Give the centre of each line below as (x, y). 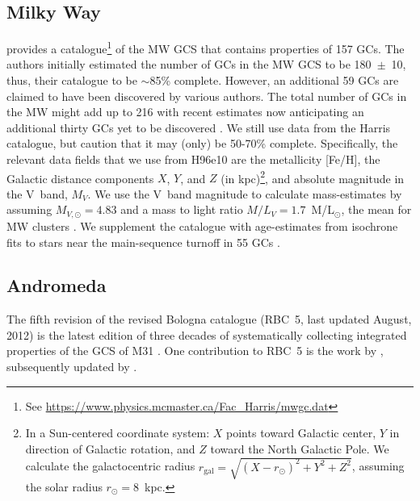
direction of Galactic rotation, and (110, 448)
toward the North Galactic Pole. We (300, 448)
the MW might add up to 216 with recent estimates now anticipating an (185, 112)
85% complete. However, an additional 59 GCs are (274, 80)
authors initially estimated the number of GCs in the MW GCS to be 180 (189, 64)
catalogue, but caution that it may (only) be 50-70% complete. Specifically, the (202, 143)
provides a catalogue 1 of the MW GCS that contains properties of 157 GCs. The (206, 47)
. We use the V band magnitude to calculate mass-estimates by (245, 193)
